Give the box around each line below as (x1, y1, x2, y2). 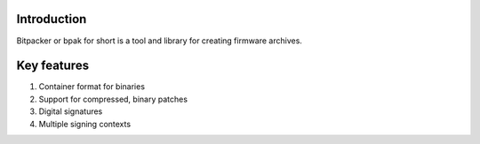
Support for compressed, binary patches (38, 94, 188, 104)
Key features (16, 58, 89, 73)
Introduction (16, 11, 87, 27)
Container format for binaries (38, 81, 146, 92)
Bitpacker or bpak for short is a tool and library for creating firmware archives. (16, 35, 302, 46)
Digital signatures (38, 106, 103, 117)
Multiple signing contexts (38, 118, 132, 129)
